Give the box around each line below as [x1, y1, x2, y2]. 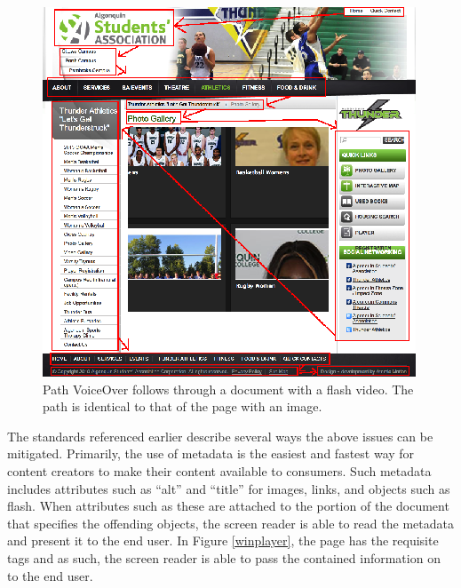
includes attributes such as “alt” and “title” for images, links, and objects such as [7, 479, 450, 497]
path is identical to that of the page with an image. [43, 397, 322, 416]
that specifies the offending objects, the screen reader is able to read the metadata [7, 513, 454, 532]
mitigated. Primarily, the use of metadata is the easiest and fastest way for [7, 444, 415, 463]
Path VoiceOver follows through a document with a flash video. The [43, 379, 414, 398]
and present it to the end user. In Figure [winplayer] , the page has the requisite [7, 531, 439, 550]
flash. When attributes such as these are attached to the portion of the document [7, 497, 449, 515]
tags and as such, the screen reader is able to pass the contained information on [7, 548, 441, 567]
